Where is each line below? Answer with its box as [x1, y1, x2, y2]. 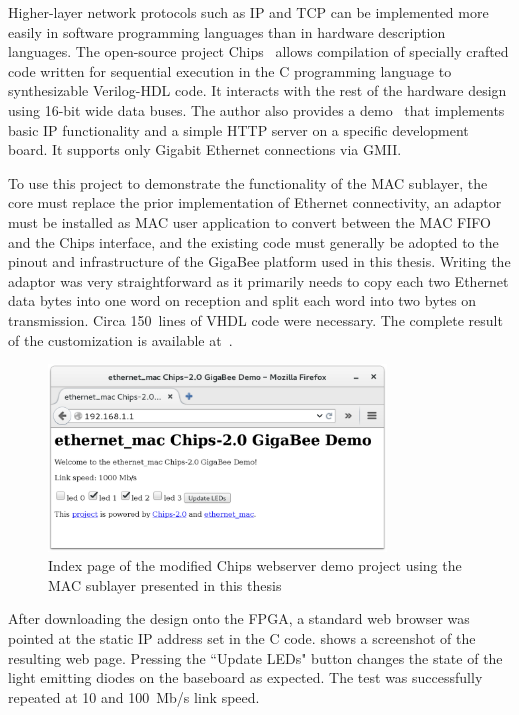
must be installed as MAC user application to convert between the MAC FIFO [8, 211, 491, 232]
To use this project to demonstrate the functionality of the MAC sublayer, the [8, 172, 488, 193]
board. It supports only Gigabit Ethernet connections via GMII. [8, 139, 402, 160]
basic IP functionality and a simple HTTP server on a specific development [8, 119, 469, 140]
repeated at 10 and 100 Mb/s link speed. [8, 686, 260, 707]
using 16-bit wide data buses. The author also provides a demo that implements [8, 99, 505, 120]
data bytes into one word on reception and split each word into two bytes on [8, 290, 477, 311]
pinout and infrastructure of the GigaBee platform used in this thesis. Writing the [8, 251, 511, 272]
